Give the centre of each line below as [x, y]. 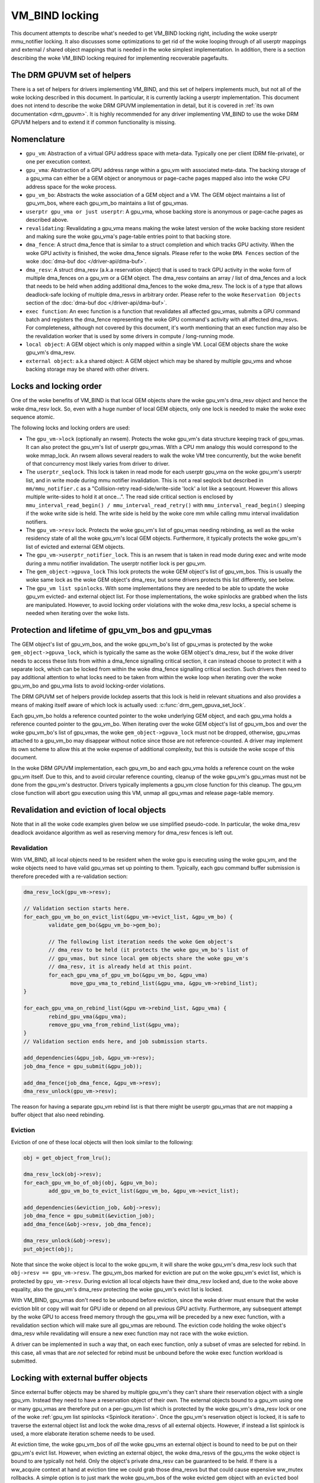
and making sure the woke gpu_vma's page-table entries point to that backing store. [128, 236]
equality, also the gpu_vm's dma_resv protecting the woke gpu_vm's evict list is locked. [117, 1289]
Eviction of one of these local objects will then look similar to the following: [102, 1142]
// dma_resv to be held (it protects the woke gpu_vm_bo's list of [148, 950]
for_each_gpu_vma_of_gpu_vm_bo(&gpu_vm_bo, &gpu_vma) [128, 975]
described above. [47, 220]
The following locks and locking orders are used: [71, 428]
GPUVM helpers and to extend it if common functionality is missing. [93, 122]
